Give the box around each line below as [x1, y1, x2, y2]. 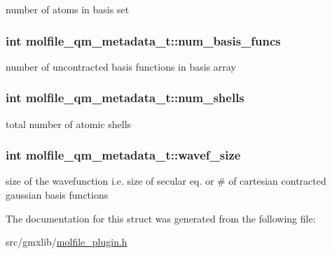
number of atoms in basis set [6, 2, 130, 16]
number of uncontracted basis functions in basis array [6, 59, 236, 73]
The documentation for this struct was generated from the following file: [6, 211, 316, 225]
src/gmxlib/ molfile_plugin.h [6, 234, 127, 249]
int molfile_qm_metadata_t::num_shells [6, 89, 244, 106]
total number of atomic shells [6, 116, 132, 131]
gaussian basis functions [6, 188, 109, 202]
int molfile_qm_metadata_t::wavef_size [6, 146, 241, 164]
